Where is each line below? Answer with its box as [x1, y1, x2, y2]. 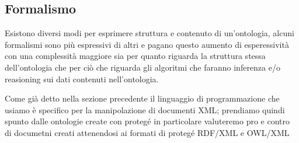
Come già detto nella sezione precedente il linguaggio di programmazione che [5, 92, 280, 104]
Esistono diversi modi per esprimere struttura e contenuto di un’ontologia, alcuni [5, 27, 294, 39]
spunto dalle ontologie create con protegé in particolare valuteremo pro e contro [5, 115, 290, 127]
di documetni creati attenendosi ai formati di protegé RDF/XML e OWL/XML [5, 126, 290, 138]
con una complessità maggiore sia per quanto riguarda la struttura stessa [5, 50, 266, 62]
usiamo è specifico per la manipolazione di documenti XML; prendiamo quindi [5, 103, 285, 116]
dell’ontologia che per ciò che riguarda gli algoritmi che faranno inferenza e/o [5, 61, 280, 73]
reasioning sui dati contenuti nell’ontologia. [5, 72, 159, 85]
